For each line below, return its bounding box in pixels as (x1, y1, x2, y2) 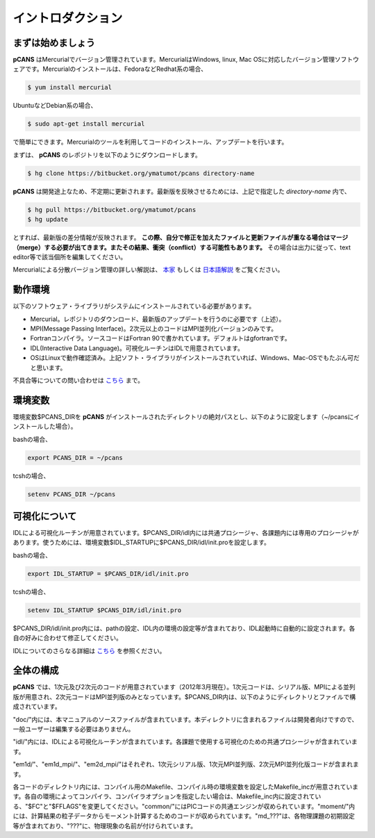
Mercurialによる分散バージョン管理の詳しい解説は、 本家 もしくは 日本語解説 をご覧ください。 (12, 265, 284, 274)
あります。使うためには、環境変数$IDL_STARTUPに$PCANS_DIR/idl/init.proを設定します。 (12, 539, 271, 547)
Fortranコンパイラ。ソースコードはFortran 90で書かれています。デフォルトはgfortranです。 (30, 334, 291, 343)
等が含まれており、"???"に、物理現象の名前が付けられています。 (12, 821, 197, 830)
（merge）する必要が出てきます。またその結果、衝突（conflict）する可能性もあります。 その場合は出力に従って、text (12, 243, 351, 252)
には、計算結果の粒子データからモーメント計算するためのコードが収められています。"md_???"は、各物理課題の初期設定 (12, 812, 356, 820)
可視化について (12, 510, 77, 522)
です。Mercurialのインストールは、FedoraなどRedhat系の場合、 (24, 65, 208, 73)
